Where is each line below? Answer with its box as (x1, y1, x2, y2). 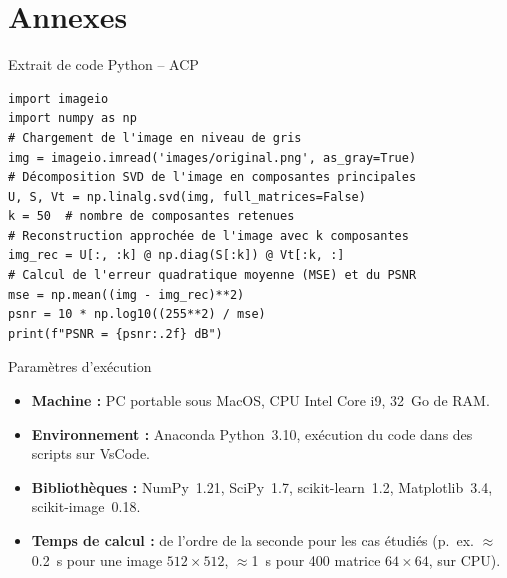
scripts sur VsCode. (31, 443, 151, 464)
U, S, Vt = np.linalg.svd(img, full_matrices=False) (8, 189, 366, 204)
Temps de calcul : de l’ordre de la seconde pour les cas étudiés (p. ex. (31, 530, 474, 550)
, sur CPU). (428, 549, 501, 570)
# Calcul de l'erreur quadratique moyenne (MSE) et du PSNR (8, 268, 417, 283)
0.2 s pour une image (31, 549, 163, 570)
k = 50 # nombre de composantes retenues (8, 209, 295, 224)
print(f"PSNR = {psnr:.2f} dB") (8, 326, 223, 341)
